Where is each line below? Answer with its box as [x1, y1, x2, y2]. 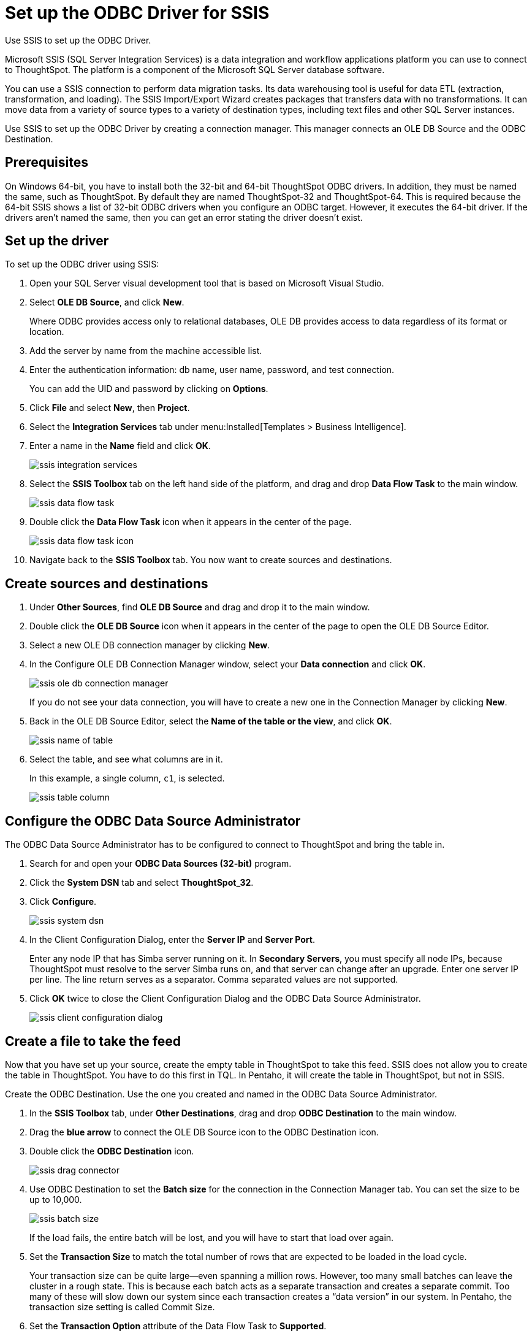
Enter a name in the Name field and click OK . [29, 440, 211, 451]
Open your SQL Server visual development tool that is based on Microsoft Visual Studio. [29, 278, 384, 289]
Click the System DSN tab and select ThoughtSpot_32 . [29, 877, 254, 888]
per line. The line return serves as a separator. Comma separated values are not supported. [29, 974, 398, 985]
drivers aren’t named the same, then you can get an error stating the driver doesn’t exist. [5, 212, 363, 223]
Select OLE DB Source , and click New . [29, 297, 184, 308]
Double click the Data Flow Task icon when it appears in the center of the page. [29, 516, 352, 528]
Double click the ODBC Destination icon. [29, 1145, 194, 1156]
